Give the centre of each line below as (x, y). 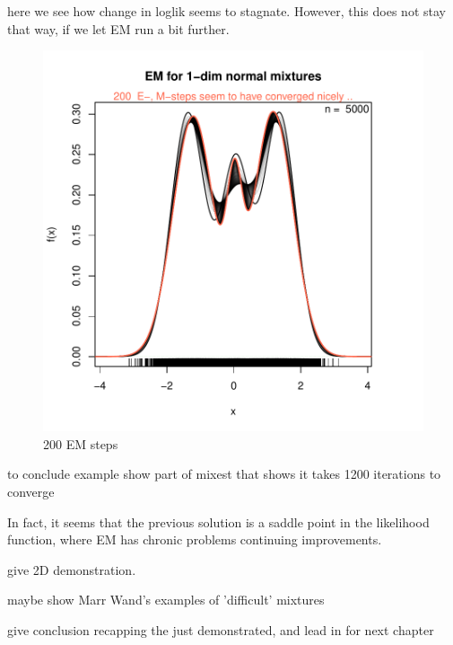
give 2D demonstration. (72, 569)
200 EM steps (81, 443)
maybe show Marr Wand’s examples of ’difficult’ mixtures (166, 600)
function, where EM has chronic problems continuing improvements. (195, 539)
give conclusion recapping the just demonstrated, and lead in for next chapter (221, 629)
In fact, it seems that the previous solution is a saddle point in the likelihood (218, 521)
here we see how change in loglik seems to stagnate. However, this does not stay (226, 11)
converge (31, 491)
